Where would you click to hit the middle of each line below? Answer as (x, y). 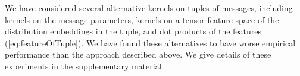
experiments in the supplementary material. (85, 66)
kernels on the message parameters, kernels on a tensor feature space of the (142, 19)
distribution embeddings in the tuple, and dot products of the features (133, 31)
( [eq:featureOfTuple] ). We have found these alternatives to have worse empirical (150, 42)
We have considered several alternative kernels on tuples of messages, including (149, 8)
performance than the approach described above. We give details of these (138, 54)
